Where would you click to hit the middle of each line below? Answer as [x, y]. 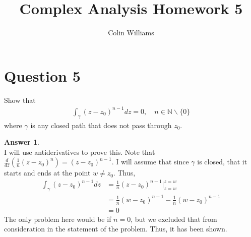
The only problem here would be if [58, 219]
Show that [20, 100]
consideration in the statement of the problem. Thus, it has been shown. [116, 229]
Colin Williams [131, 33]
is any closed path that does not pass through [101, 125]
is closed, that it [222, 162]
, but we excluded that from [174, 219]
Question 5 [42, 75]
